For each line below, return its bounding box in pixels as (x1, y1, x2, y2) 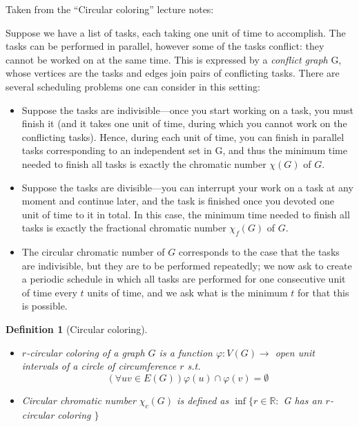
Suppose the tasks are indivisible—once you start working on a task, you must (21, 102, 353, 117)
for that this (298, 285, 349, 299)
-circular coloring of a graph (26, 345, 145, 359)
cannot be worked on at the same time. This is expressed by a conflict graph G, (6, 52, 342, 66)
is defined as (177, 392, 229, 407)
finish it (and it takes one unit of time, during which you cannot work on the (21, 116, 347, 131)
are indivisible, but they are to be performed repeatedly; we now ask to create (21, 258, 352, 272)
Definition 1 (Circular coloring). (6, 322, 148, 336)
